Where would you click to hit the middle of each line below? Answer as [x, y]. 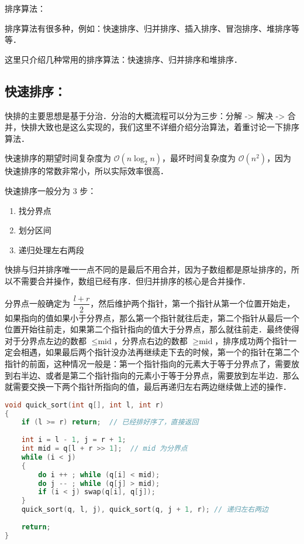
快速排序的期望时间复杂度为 [58, 158]
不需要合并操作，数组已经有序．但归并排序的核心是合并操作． [131, 280]
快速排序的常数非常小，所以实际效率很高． [87, 171]
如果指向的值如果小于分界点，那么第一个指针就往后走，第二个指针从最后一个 [152, 317]
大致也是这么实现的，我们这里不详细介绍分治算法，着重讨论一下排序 [168, 127]
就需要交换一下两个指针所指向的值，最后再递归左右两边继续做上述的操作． [148, 387]
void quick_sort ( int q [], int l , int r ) [84, 405]
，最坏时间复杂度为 [199, 158]
